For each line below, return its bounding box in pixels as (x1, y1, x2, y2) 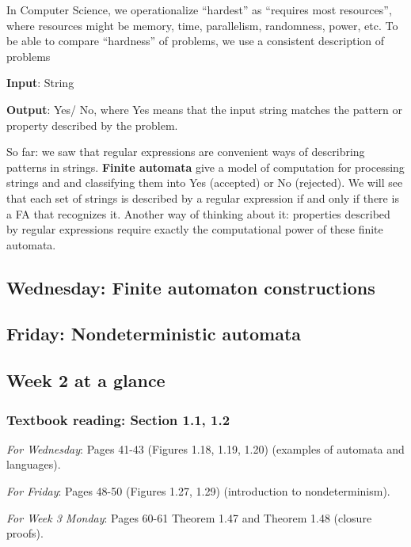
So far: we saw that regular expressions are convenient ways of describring (6, 143, 365, 160)
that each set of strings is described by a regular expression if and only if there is (6, 189, 399, 206)
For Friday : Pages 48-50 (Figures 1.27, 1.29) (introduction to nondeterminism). (6, 483, 390, 500)
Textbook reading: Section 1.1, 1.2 (6, 409, 230, 429)
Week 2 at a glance (6, 368, 166, 393)
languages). (6, 456, 61, 473)
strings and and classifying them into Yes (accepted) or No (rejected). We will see (6, 174, 403, 191)
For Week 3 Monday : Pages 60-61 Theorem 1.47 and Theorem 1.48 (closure (6, 509, 372, 526)
